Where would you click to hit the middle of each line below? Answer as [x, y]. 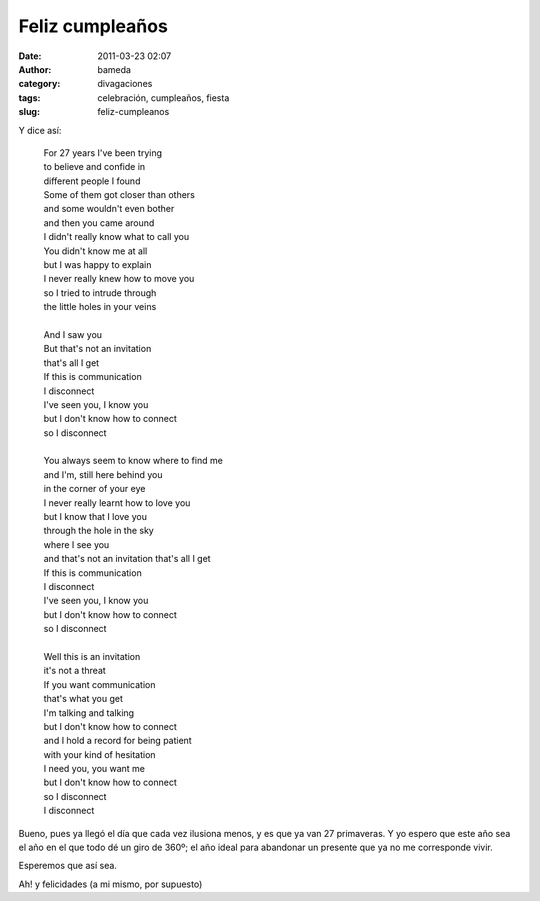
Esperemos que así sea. [67, 866]
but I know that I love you [95, 517]
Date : [30, 56]
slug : [29, 112]
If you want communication [99, 684]
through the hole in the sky [98, 531]
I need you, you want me [94, 769]
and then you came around [99, 222]
